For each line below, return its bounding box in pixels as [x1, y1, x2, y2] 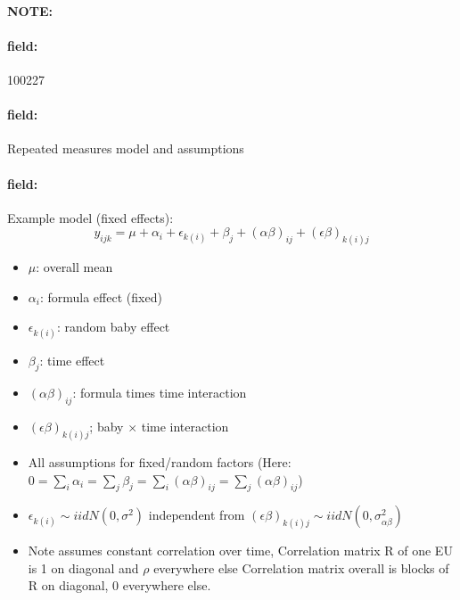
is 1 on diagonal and [28, 558, 139, 577]
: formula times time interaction [72, 383, 247, 402]
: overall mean [36, 258, 113, 276]
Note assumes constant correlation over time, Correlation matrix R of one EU [28, 541, 453, 560]
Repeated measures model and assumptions [7, 139, 244, 158]
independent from [148, 505, 245, 524]
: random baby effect [56, 317, 170, 336]
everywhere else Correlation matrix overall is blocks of [153, 558, 449, 577]
